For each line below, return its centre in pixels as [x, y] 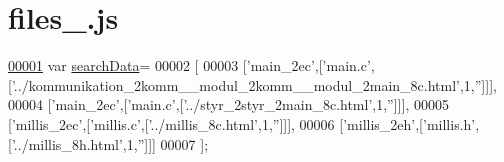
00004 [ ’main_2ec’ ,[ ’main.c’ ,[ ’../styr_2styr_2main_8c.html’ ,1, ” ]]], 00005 [228, 104]
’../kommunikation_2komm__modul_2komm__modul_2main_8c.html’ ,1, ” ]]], [254, 84]
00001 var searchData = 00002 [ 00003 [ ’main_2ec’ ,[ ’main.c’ [189, 65]
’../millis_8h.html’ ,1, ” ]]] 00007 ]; [110, 143]
